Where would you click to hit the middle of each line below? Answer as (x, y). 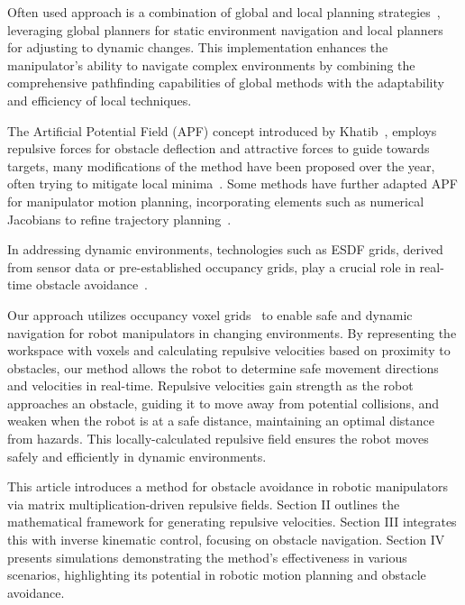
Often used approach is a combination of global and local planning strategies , (224, 12)
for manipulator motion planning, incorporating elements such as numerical (216, 201)
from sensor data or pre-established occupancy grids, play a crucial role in (211, 266)
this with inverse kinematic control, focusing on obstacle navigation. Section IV (226, 540)
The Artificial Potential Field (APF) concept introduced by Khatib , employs (222, 130)
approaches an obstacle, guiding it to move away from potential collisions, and (223, 403)
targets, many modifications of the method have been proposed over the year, (221, 165)
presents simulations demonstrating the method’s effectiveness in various (207, 557)
